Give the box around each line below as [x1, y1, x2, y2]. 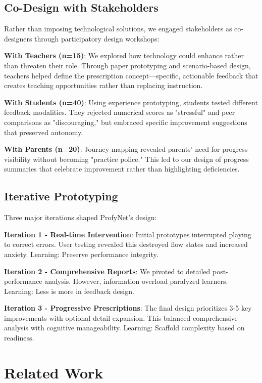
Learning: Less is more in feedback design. [4, 285, 134, 296]
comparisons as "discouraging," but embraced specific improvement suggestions [4, 116, 247, 127]
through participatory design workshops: [34, 33, 160, 44]
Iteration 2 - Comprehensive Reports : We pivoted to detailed [4, 266, 211, 276]
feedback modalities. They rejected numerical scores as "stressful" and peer [4, 107, 235, 117]
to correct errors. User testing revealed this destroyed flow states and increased [4, 239, 248, 249]
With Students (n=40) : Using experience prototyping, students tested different [4, 97, 258, 107]
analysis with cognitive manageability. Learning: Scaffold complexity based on [4, 322, 245, 333]
